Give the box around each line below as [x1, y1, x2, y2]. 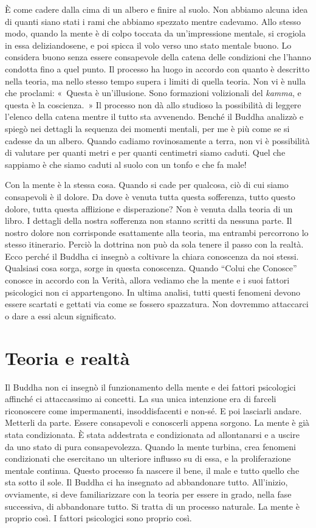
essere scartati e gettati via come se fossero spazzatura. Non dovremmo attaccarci [5, 297, 309, 310]
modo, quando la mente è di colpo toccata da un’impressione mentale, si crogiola [5, 27, 306, 40]
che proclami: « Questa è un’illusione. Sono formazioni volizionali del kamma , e [5, 86, 301, 99]
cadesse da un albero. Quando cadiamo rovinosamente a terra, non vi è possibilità [5, 134, 310, 147]
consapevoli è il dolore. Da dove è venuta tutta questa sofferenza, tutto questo [5, 190, 295, 203]
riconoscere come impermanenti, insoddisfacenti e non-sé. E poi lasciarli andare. [5, 404, 302, 417]
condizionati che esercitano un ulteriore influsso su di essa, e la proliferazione [5, 452, 291, 465]
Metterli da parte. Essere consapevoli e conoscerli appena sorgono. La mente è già [5, 416, 310, 429]
